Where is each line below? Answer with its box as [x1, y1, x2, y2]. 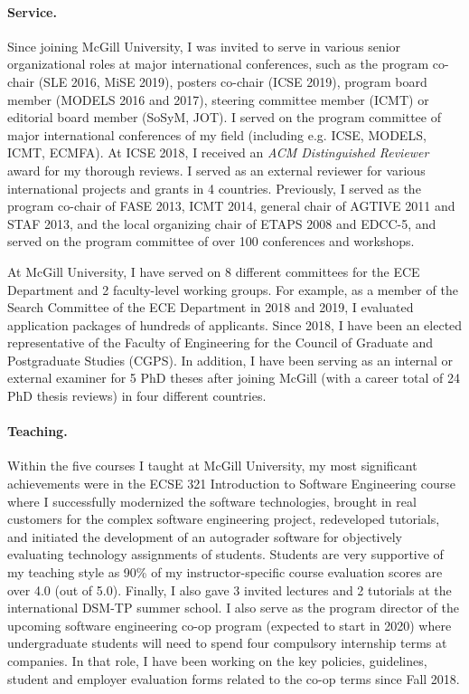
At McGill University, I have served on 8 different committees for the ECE [7, 261, 420, 280]
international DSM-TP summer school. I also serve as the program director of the [7, 598, 459, 617]
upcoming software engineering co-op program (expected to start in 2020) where [7, 615, 452, 634]
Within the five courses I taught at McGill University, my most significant [7, 456, 417, 475]
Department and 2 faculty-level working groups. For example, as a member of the [7, 280, 458, 299]
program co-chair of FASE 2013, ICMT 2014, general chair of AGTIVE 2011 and [7, 196, 455, 215]
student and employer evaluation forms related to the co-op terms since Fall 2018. [7, 669, 460, 688]
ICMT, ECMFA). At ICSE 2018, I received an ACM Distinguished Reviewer [7, 143, 429, 162]
